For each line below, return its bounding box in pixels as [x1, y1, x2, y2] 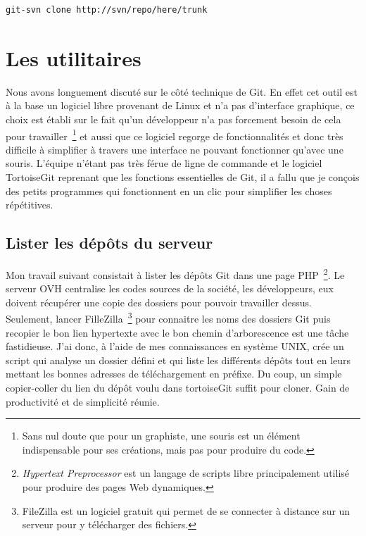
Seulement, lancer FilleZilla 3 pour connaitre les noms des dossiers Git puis [6, 309, 331, 326]
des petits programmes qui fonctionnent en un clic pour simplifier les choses [6, 183, 332, 198]
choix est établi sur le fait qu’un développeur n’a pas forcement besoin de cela [6, 111, 341, 126]
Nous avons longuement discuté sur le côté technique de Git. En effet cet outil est [6, 84, 358, 99]
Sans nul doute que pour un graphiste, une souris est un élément [22, 428, 301, 443]
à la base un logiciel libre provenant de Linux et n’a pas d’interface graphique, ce [6, 98, 355, 113]
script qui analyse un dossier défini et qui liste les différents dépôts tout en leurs [6, 352, 351, 367]
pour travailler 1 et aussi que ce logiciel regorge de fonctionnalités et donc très [6, 126, 343, 143]
